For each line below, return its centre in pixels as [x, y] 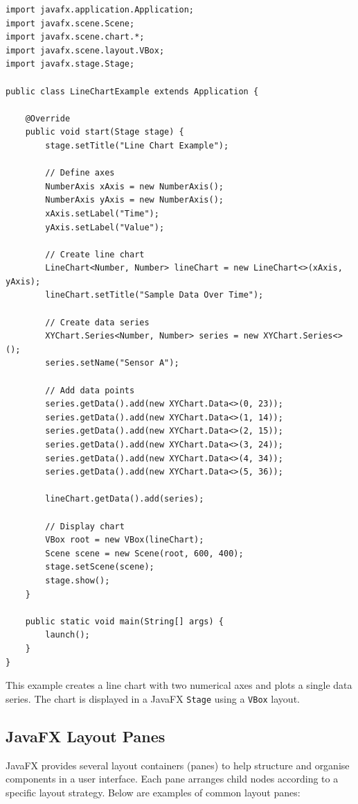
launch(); [68, 635]
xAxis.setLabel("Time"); [102, 213]
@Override [48, 118]
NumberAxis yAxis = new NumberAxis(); [134, 200]
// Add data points [90, 390]
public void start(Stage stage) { [105, 132]
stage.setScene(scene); [100, 567]
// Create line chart [95, 254]
